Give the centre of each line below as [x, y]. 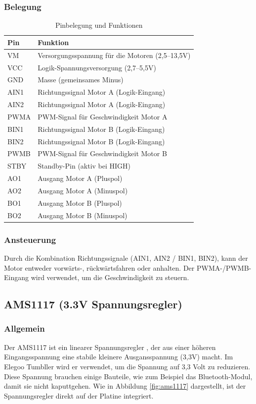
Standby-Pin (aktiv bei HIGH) [84, 166]
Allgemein [24, 328]
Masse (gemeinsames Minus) [81, 80]
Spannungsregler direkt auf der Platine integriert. [79, 395]
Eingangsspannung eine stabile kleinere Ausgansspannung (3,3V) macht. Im [119, 357]
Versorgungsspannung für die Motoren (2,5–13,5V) [114, 55]
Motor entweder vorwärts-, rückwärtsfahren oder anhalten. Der [99, 267]
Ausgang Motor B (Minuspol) [83, 215]
